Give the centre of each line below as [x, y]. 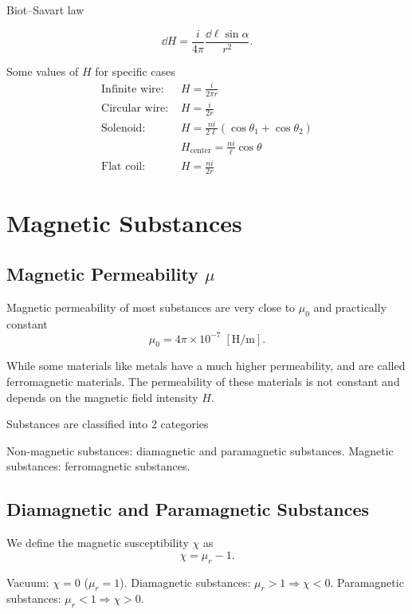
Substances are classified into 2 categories [108, 424]
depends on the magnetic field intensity [102, 397]
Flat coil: [124, 167]
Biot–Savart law [45, 10]
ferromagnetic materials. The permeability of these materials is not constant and [203, 381]
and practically [350, 307]
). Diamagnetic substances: [185, 582]
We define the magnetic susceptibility [98, 543]
